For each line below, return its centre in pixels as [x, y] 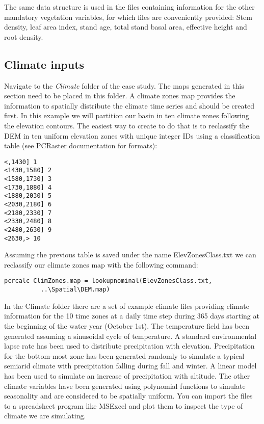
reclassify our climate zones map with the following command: [101, 264]
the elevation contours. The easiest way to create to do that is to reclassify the [127, 125]
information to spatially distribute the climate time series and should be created [129, 105]
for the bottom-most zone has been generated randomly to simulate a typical [124, 355]
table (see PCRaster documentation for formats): [81, 145]
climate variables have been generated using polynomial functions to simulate [125, 386]
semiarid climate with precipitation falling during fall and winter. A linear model [130, 366]
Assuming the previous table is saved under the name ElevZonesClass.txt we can [130, 255]
